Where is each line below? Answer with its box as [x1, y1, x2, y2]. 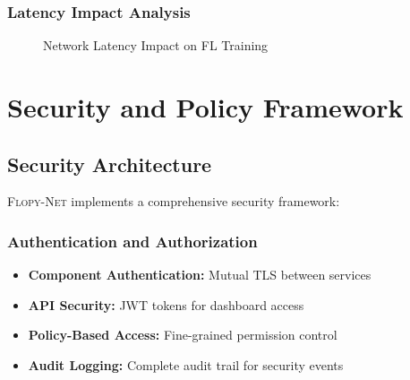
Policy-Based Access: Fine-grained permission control [28, 325, 337, 344]
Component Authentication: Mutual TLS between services [28, 265, 372, 284]
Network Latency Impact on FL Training [43, 36, 269, 55]
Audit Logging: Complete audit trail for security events [28, 355, 344, 374]
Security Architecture [7, 150, 212, 177]
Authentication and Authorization [7, 229, 258, 252]
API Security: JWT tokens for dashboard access [28, 295, 304, 314]
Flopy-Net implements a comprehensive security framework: [7, 192, 340, 211]
